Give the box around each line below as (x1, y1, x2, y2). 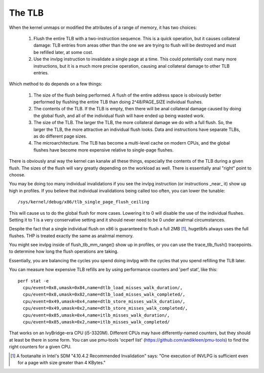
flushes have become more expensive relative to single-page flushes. (33, 147, 174, 153)
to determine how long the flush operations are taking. (9, 249, 119, 254)
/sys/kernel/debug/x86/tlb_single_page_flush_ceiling (18, 199, 149, 205)
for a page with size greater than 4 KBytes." (18, 359, 106, 365)
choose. (9, 172, 25, 177)
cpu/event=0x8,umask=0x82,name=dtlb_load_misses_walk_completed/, (22, 292, 185, 298)
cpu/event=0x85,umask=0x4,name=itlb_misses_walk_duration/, (22, 312, 170, 318)
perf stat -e (18, 278, 49, 284)
